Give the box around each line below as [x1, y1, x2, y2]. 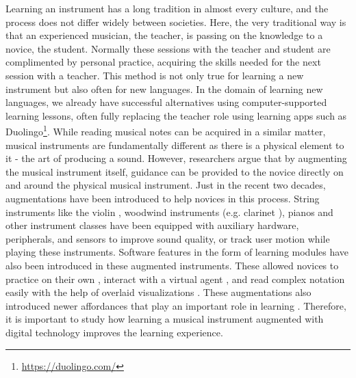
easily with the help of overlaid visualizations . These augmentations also [5, 285, 311, 299]
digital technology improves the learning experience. [5, 325, 223, 339]
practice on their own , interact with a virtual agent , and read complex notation [5, 271, 345, 286]
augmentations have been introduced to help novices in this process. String [5, 191, 320, 205]
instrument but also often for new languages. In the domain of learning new [5, 81, 323, 96]
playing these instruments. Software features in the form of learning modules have [5, 245, 349, 259]
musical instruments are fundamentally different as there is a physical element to [5, 137, 344, 152]
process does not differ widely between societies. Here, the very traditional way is [5, 14, 346, 29]
